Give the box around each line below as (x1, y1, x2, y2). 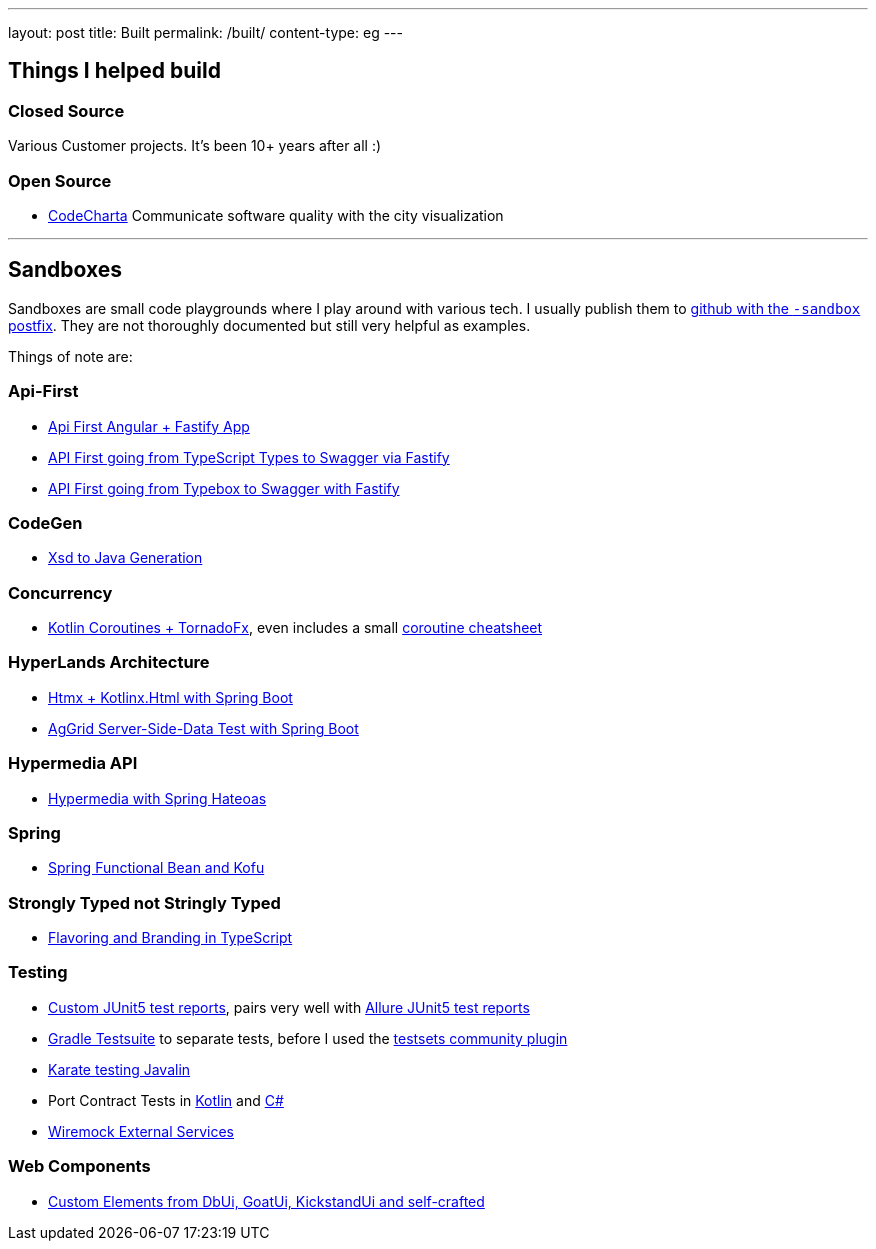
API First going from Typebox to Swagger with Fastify (48, 479, 400, 497)
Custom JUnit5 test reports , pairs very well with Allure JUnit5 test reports (48, 998, 530, 1016)
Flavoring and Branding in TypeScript (48, 929, 293, 947)
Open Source (8, 170, 112, 191)
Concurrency (8, 582, 113, 603)
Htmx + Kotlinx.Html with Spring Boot (48, 688, 293, 706)
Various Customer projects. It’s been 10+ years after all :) (8, 137, 382, 155)
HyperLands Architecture (8, 652, 210, 673)
